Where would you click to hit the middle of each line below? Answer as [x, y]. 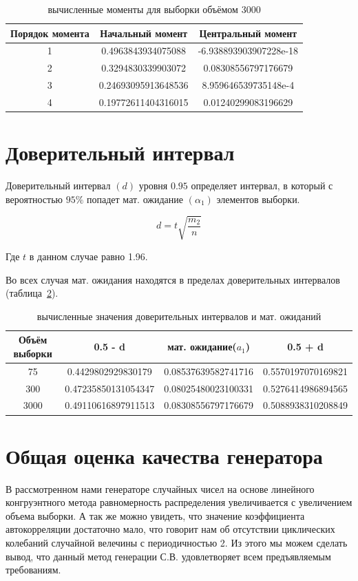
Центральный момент [248, 33]
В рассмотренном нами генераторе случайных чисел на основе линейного [160, 488]
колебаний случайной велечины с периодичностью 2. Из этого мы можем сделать [177, 543]
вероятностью [34, 199]
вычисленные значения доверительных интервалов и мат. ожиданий [179, 316]
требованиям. [33, 570]
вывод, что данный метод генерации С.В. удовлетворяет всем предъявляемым [168, 556]
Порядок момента [50, 33]
